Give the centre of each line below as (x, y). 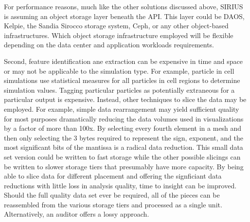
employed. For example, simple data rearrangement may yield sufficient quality (122, 109)
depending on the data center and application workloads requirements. (109, 45)
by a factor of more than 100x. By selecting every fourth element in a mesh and (123, 128)
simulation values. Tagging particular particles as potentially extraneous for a (119, 90)
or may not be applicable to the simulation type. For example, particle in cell (119, 71)
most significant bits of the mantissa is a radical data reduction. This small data (124, 147)
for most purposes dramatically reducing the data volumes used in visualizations (124, 118)
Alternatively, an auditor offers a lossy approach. (77, 214)
